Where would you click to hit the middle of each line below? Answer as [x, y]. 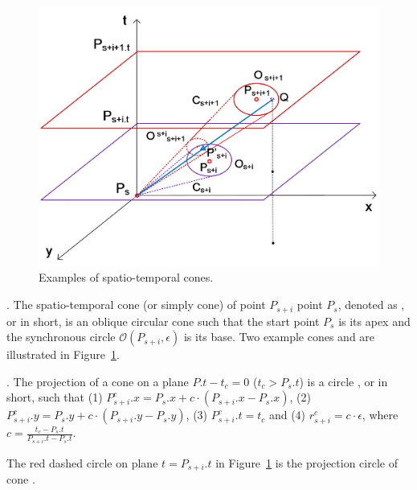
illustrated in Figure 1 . [63, 354]
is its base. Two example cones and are [279, 337]
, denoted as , [371, 305]
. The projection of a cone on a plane [98, 381]
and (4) [287, 415]
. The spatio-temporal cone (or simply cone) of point [136, 305]
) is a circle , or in [343, 381]
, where [380, 415]
